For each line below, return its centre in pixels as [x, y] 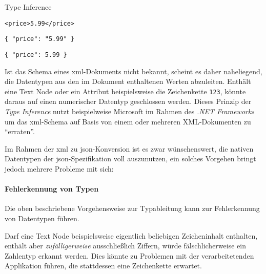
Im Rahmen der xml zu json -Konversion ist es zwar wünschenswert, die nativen [129, 148]
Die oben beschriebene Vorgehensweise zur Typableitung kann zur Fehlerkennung [132, 208]
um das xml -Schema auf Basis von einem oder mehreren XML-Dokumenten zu [128, 121]
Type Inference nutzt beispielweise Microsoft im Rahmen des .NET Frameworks [129, 111]
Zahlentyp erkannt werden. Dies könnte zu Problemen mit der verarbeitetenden [129, 255]
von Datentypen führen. [42, 218]
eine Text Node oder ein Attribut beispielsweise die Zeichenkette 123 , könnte [125, 91]
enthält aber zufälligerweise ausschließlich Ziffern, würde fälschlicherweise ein [125, 246]
